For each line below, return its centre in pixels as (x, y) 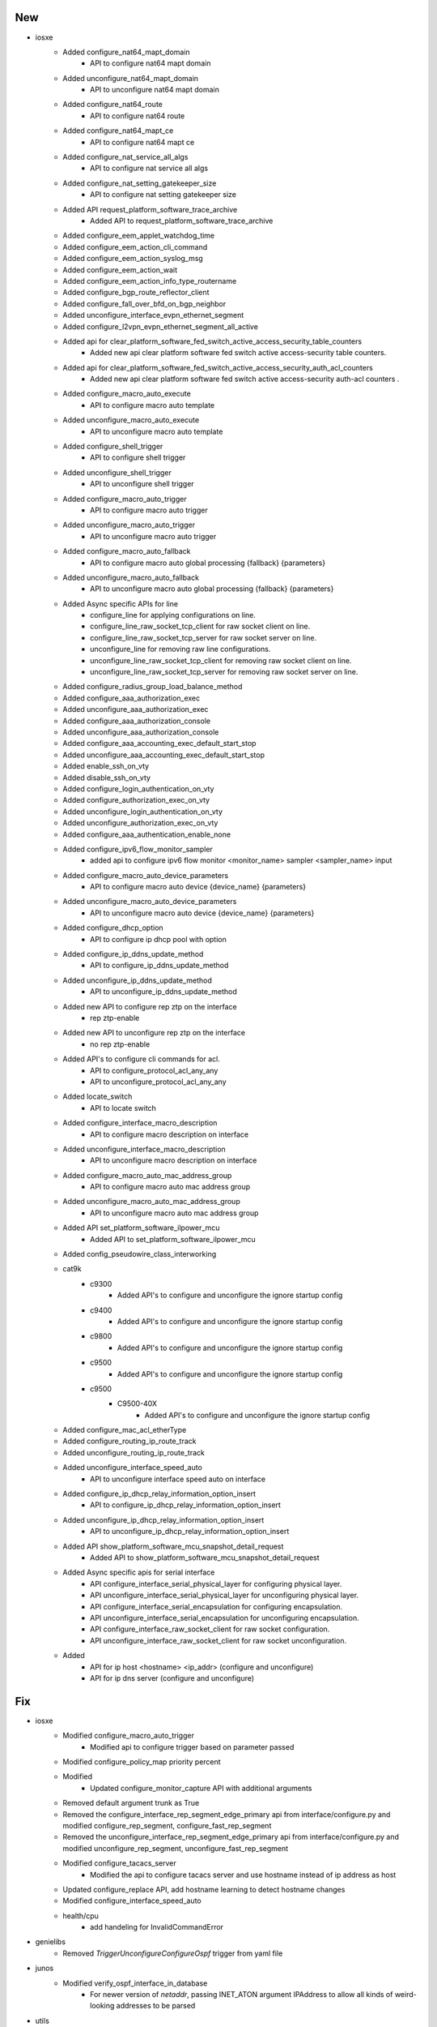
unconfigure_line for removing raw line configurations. (180, 649)
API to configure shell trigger (138, 457)
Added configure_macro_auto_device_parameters (146, 875)
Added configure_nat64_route (113, 105)
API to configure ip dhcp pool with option (158, 939)
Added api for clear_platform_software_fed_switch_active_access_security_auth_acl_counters (218, 367)
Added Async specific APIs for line (120, 603)
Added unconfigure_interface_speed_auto (132, 1468)
